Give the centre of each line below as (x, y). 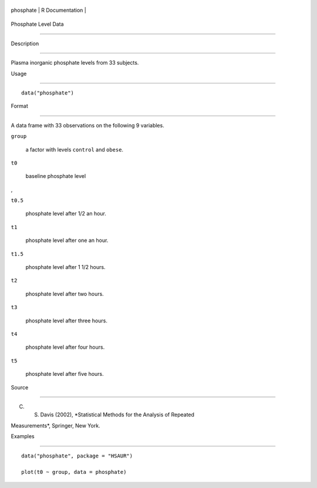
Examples (23, 436)
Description (25, 43)
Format (20, 106)
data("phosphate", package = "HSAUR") (77, 456)
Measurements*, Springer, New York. (55, 425)
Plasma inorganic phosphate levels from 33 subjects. (75, 63)
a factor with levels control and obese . (74, 149)
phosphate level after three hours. (67, 321)
